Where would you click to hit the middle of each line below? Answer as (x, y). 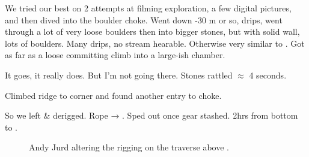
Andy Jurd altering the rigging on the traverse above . (129, 147)
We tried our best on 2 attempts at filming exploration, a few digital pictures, (148, 8)
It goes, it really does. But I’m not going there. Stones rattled (119, 75)
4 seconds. (268, 75)
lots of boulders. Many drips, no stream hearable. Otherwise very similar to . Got (155, 43)
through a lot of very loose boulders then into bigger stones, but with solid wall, (152, 31)
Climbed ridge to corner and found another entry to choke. (113, 95)
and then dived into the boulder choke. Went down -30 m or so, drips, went (144, 19)
